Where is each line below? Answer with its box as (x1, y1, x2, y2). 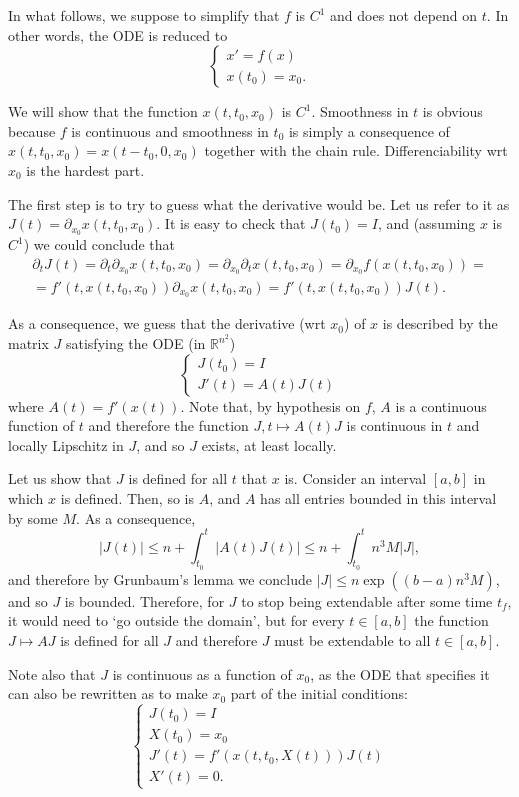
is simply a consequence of (288, 120, 450, 141)
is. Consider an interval (284, 468, 427, 489)
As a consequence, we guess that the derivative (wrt (8, 313, 326, 334)
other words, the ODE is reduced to (8, 24, 228, 45)
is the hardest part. (26, 159, 145, 180)
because (8, 120, 56, 141)
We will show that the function (8, 101, 198, 122)
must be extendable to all (274, 630, 431, 651)
